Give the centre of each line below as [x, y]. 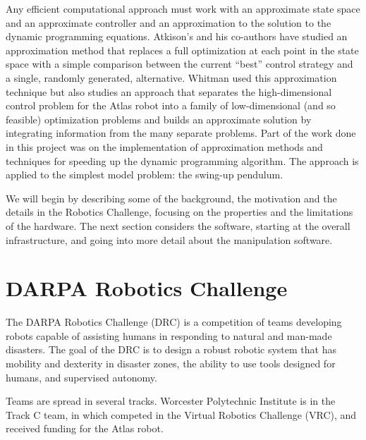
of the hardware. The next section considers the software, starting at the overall [178, 225]
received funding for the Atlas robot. [85, 428]
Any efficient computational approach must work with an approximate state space [183, 8]
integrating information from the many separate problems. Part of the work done [181, 133]
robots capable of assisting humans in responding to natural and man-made [169, 335]
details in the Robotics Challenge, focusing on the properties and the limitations [179, 212]
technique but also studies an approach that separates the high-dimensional [169, 91]
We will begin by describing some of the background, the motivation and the [171, 198]
